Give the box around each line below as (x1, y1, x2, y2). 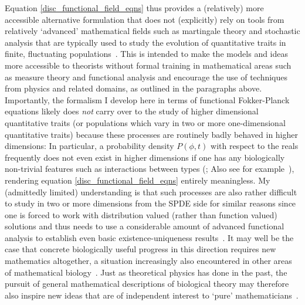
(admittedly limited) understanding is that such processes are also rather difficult (5, 185, 297, 198)
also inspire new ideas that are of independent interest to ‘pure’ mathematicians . (5, 289, 299, 301)
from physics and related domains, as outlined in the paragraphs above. (5, 82, 262, 94)
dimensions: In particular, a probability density (5, 140, 174, 152)
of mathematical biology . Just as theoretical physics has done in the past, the (5, 266, 287, 278)
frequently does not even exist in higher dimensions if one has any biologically (5, 151, 285, 163)
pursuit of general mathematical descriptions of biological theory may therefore (5, 277, 289, 290)
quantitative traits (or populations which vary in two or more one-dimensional (5, 116, 286, 128)
